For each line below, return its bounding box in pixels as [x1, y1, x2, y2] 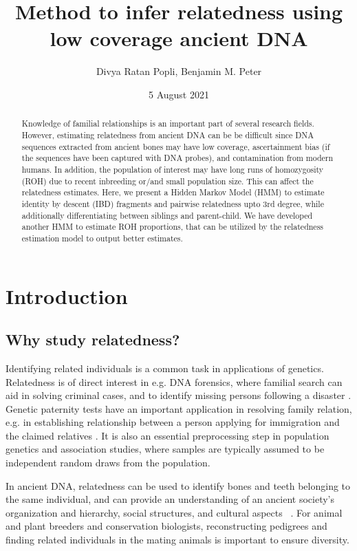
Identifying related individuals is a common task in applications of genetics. [6, 360, 324, 375]
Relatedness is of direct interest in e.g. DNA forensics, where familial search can [6, 374, 343, 389]
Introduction [6, 281, 128, 310]
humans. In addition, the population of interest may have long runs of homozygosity [21, 163, 324, 175]
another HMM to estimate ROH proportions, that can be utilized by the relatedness [21, 221, 324, 233]
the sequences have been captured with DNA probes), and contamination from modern [21, 152, 334, 164]
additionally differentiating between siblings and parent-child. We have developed [21, 209, 313, 221]
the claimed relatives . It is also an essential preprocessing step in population [6, 428, 329, 442]
